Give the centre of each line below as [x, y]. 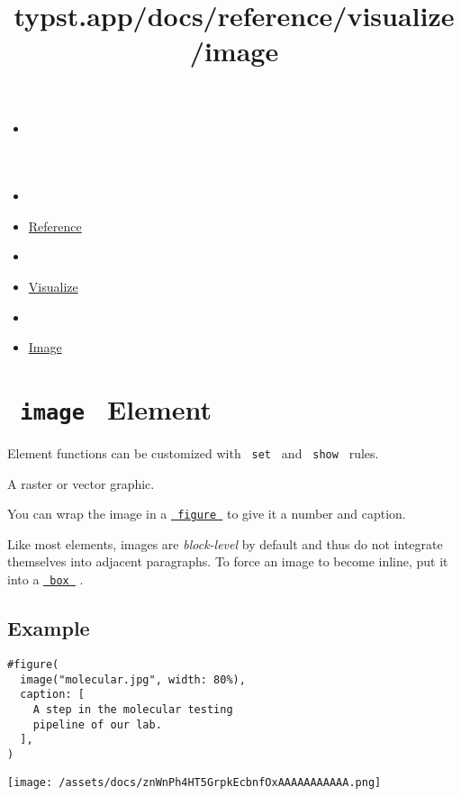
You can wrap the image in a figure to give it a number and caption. [207, 514]
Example [49, 628]
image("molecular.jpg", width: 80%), [133, 679]
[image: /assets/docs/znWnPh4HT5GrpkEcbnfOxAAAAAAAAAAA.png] [194, 782]
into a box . [45, 579]
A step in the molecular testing [133, 709]
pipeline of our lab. [97, 724]
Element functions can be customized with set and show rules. [193, 452]
